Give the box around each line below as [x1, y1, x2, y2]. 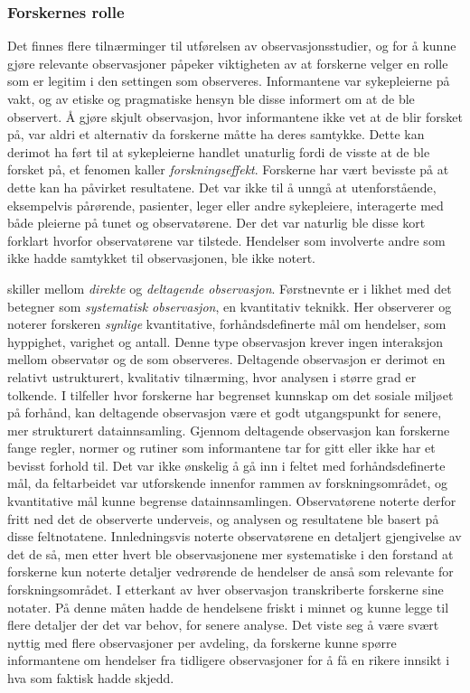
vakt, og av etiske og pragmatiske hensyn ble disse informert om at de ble [7, 89, 415, 108]
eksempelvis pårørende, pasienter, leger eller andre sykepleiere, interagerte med [7, 195, 444, 214]
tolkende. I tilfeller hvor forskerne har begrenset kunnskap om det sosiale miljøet [7, 385, 454, 404]
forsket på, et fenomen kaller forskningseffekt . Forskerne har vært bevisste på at [7, 160, 449, 179]
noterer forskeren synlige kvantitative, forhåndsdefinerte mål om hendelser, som [7, 314, 446, 333]
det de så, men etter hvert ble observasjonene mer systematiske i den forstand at [7, 544, 454, 563]
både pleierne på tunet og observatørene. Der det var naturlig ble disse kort [7, 213, 426, 232]
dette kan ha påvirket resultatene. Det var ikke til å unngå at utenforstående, [7, 177, 437, 196]
